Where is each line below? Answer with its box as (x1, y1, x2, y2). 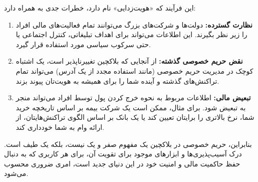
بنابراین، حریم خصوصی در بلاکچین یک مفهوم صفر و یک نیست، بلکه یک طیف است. (4, 138, 252, 149)
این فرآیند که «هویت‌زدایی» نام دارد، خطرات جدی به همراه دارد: (4, 3, 196, 13)
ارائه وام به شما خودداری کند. (16, 121, 104, 132)
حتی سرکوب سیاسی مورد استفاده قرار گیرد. (16, 39, 151, 49)
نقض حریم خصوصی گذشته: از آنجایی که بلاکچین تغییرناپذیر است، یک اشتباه (16, 56, 243, 66)
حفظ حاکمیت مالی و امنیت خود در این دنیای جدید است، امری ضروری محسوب (4, 158, 240, 168)
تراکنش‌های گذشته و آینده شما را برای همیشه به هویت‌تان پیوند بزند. (16, 75, 219, 86)
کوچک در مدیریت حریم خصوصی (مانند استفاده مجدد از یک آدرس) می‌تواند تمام (16, 65, 253, 76)
